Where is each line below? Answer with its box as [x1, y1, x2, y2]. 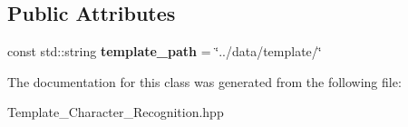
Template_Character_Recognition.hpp [7, 103, 224, 122]
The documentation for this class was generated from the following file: [7, 72, 402, 91]
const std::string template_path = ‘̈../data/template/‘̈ [7, 42, 322, 61]
